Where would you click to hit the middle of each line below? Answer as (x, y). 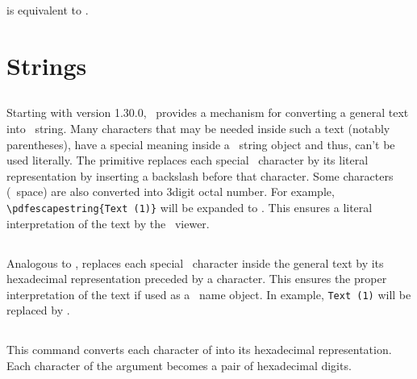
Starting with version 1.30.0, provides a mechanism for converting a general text (208, 112)
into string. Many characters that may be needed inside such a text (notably (198, 128)
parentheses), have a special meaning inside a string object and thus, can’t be (201, 144)
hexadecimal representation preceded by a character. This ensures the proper (197, 279)
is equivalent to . (48, 10)
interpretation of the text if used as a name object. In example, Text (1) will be (209, 294)
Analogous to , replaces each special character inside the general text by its (195, 262)
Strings (47, 65)
